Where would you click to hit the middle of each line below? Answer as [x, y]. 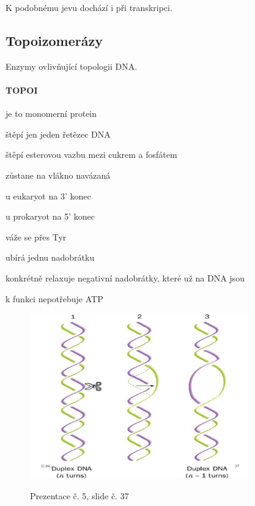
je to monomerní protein [51, 113]
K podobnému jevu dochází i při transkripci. [89, 7]
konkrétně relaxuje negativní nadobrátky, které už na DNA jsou [125, 277]
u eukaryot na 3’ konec [48, 195]
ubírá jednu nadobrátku [50, 257]
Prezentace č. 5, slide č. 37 [79, 495]
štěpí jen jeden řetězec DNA [58, 134]
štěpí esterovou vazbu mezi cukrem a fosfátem [91, 154]
